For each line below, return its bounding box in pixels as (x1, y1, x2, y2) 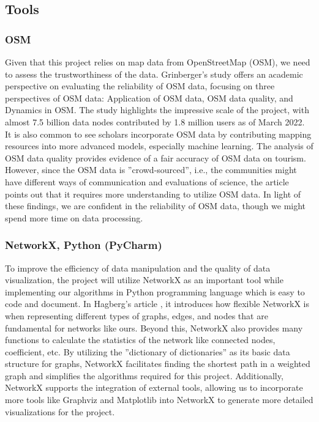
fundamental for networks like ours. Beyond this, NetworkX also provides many (5, 321, 303, 334)
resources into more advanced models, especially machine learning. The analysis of (5, 139, 313, 152)
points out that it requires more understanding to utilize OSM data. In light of (5, 187, 301, 200)
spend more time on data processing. (5, 211, 143, 224)
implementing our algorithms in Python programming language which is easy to (5, 285, 305, 298)
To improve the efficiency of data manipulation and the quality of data (5, 261, 271, 274)
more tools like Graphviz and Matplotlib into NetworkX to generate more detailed (5, 393, 313, 406)
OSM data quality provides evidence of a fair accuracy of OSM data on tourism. (5, 151, 306, 164)
